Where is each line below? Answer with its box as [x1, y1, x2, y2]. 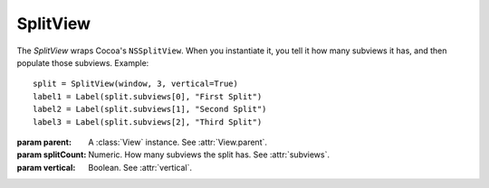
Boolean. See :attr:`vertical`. [88, 162, 193, 173]
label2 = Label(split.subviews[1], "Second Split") [33, 104, 267, 115]
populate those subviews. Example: [16, 57, 149, 68]
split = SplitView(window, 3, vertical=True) [33, 79, 239, 89]
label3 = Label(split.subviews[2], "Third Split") [33, 117, 263, 127]
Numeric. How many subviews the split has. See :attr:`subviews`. [88, 149, 331, 160]
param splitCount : [16, 149, 87, 160]
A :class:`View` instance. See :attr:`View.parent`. [88, 136, 267, 147]
